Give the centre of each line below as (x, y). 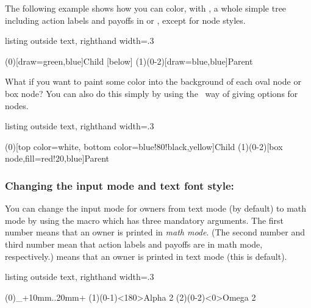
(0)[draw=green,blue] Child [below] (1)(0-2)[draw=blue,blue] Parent (129, 61)
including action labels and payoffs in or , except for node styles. (125, 20)
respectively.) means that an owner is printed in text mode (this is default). (146, 256)
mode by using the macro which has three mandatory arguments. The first (145, 220)
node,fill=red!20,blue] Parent (57, 158)
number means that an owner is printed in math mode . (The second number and (155, 232)
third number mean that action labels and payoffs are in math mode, (134, 244)
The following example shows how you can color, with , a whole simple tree (146, 8)
